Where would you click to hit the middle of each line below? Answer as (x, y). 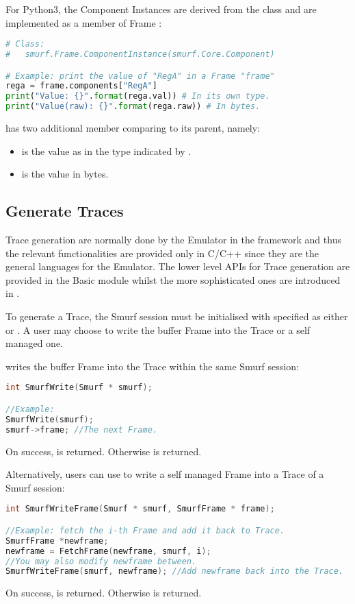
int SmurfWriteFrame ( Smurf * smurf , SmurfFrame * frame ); (140, 509)
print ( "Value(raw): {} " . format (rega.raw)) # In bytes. (133, 107)
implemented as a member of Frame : (84, 22)
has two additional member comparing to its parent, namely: (133, 128)
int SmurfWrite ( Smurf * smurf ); (79, 388)
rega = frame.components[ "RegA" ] (81, 86)
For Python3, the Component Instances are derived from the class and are (161, 9)
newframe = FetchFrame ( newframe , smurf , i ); (108, 551)
